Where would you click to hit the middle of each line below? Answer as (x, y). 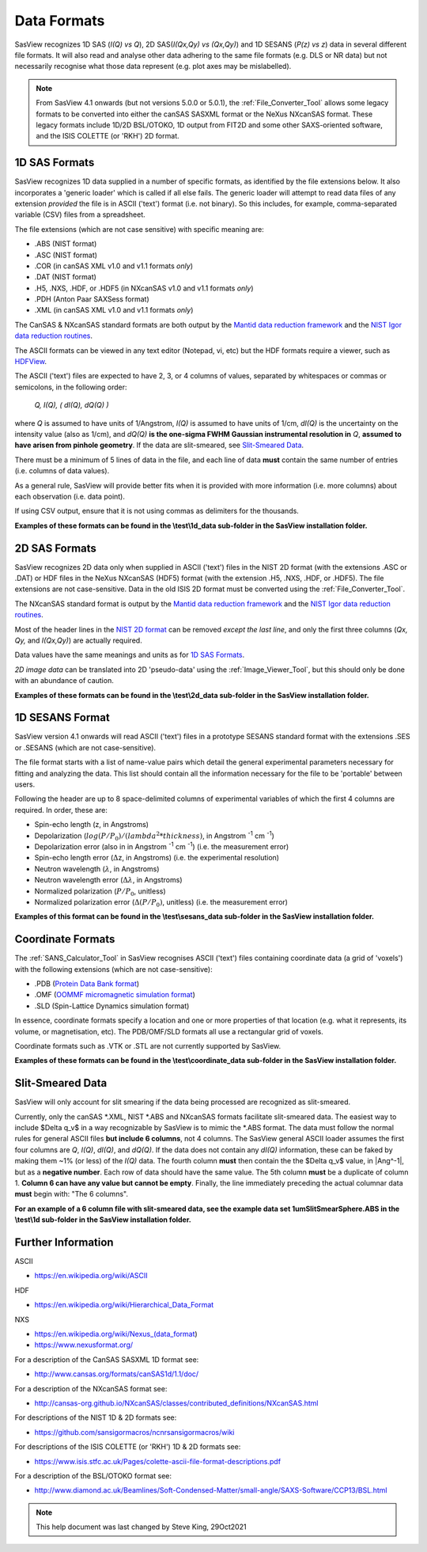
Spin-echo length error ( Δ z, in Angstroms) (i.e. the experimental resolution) (157, 858)
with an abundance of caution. (64, 681)
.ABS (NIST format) (66, 244)
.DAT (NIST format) (65, 277)
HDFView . (31, 362)
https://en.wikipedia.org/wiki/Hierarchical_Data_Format (124, 1305)
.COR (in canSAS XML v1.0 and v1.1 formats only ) (114, 266)
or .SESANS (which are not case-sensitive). (85, 747)
